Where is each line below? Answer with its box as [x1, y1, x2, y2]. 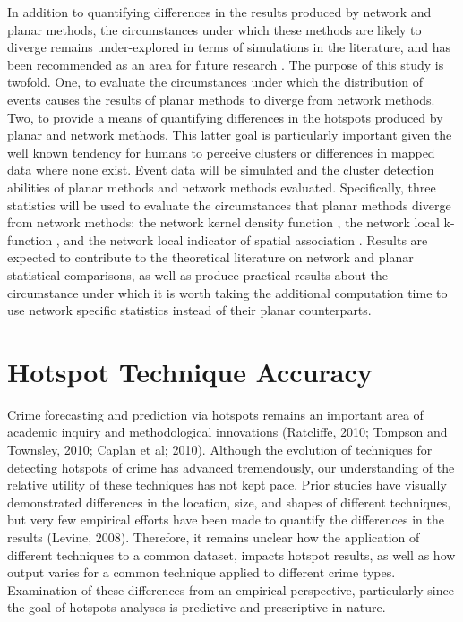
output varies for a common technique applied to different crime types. [7, 563, 396, 582]
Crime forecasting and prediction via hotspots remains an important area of [7, 405, 424, 423]
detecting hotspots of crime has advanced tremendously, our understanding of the [7, 457, 455, 476]
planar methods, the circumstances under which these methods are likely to [7, 20, 422, 38]
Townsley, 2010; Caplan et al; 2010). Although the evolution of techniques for [7, 440, 433, 458]
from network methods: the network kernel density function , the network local [7, 213, 440, 232]
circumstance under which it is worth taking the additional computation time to [7, 283, 448, 302]
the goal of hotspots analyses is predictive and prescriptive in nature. [7, 598, 386, 617]
